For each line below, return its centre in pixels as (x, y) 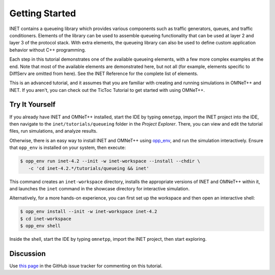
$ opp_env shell (40, 226)
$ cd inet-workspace (46, 219)
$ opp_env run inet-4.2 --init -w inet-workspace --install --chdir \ (110, 161)
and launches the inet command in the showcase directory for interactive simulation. (100, 188)
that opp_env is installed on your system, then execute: (67, 147)
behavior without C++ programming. (48, 50)
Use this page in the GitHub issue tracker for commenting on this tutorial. (86, 266)
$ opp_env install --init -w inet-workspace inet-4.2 (89, 211)
